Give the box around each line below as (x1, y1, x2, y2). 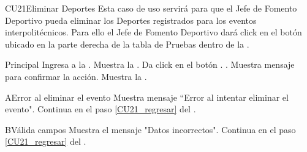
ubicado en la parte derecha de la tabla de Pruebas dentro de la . (5, 37, 249, 50)
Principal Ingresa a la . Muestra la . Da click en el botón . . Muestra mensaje (5, 58, 295, 71)
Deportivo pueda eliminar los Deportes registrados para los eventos (5, 13, 257, 26)
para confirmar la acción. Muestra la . (5, 70, 147, 82)
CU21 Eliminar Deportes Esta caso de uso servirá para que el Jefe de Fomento (5, 2, 297, 14)
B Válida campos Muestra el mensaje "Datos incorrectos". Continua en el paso (5, 123, 296, 136)
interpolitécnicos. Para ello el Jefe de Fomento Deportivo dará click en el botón (5, 26, 302, 38)
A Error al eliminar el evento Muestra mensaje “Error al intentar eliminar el (5, 90, 289, 103)
